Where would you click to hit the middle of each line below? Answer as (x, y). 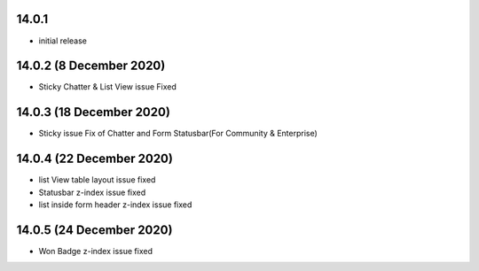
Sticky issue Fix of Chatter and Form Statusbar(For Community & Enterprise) (178, 134)
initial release (63, 41)
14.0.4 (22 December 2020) (94, 159)
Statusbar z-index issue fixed (92, 192)
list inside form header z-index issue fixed (115, 205)
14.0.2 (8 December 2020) (91, 66)
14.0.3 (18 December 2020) (93, 112)
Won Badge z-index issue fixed (95, 251)
